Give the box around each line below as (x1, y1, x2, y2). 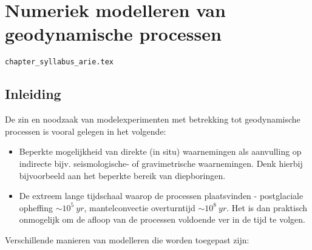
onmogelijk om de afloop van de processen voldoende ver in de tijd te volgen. (19, 213, 305, 226)
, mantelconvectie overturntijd (84, 201, 195, 214)
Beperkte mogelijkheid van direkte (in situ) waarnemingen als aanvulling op (19, 145, 302, 158)
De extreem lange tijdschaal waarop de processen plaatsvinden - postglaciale (19, 189, 304, 202)
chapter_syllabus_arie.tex (5, 58, 114, 67)
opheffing (19, 201, 53, 214)
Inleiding (5, 84, 61, 103)
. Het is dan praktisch (226, 201, 308, 214)
